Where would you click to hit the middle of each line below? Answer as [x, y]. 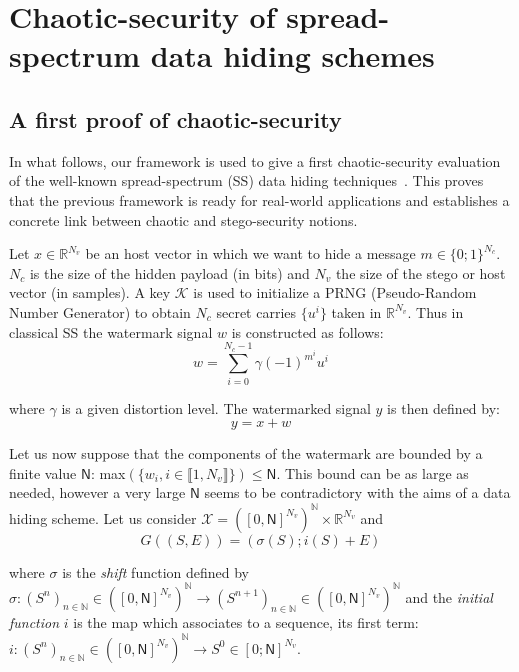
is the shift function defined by [155, 571]
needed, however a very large [97, 492]
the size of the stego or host [420, 272]
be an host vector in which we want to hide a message [250, 253]
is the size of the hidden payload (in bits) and [169, 272]
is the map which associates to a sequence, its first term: [246, 622]
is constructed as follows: [307, 331]
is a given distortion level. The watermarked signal [216, 407]
